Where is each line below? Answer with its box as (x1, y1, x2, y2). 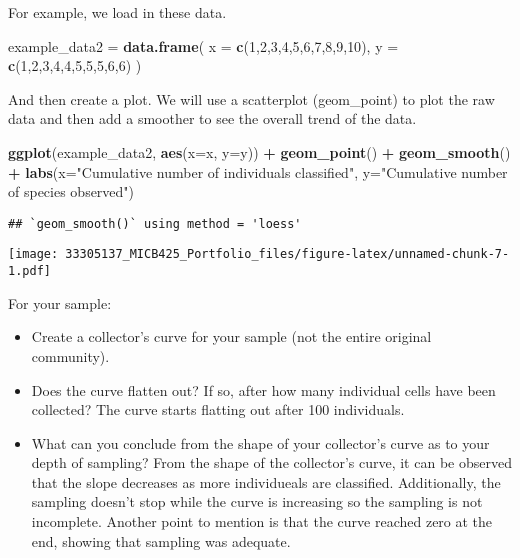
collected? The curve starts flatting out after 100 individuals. (31, 399, 405, 420)
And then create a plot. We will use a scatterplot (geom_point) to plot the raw (8, 88, 495, 109)
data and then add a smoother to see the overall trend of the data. (8, 108, 417, 129)
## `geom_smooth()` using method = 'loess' (8, 216, 302, 231)
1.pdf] (8, 264, 51, 279)
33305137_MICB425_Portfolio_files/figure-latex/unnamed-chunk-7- (65, 247, 510, 262)
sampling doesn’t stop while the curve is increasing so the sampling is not (31, 491, 483, 512)
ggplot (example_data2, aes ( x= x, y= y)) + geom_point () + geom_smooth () (8, 141, 511, 162)
